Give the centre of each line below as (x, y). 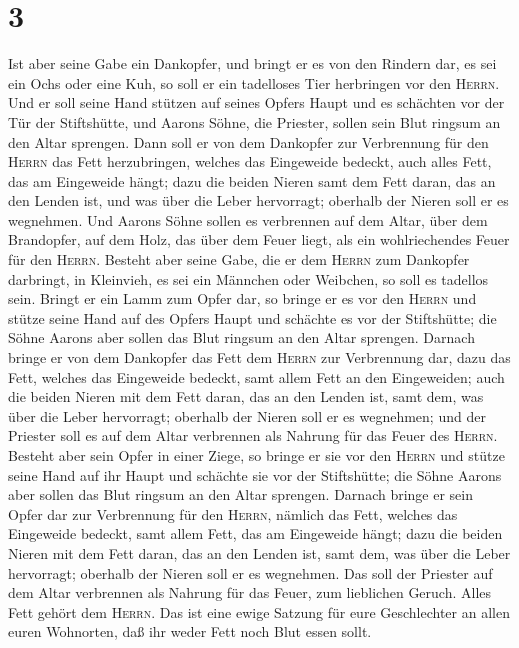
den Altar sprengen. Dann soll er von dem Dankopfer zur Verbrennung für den (248, 141)
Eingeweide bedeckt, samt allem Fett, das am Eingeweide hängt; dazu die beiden (255, 533)
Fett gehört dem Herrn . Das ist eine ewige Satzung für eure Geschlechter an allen (259, 611)
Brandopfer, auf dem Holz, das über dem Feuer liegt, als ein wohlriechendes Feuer (259, 239)
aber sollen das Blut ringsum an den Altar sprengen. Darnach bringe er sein (241, 494)
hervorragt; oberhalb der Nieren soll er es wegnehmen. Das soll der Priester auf (250, 572)
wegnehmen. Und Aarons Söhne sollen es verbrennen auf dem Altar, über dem (248, 219)
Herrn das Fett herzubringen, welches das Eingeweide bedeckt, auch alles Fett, (250, 161)
